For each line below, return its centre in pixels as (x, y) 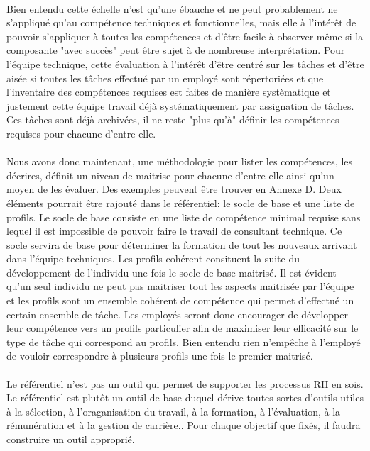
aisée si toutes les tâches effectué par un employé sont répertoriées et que (165, 78)
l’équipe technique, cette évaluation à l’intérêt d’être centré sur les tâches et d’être (185, 63)
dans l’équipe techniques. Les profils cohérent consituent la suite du (153, 258)
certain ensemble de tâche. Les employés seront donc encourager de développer (177, 314)
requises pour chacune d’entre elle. (81, 133)
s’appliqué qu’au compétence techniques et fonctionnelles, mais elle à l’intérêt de (181, 22)
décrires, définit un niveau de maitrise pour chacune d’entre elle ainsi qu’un (170, 175)
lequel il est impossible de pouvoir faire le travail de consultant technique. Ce (174, 231)
